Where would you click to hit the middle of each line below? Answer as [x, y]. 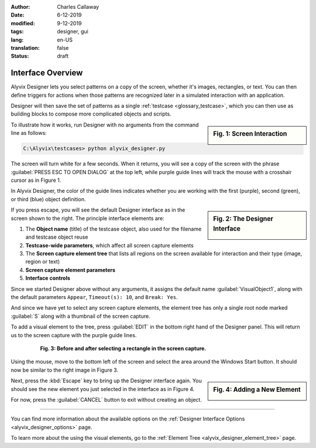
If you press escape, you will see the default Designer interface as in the [98, 210]
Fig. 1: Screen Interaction [250, 134]
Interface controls [48, 278]
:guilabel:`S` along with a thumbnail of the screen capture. [80, 316]
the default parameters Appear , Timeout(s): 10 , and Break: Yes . [94, 297]
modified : [23, 23]
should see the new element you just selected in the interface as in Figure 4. [103, 389]
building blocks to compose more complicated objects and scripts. [91, 114]
